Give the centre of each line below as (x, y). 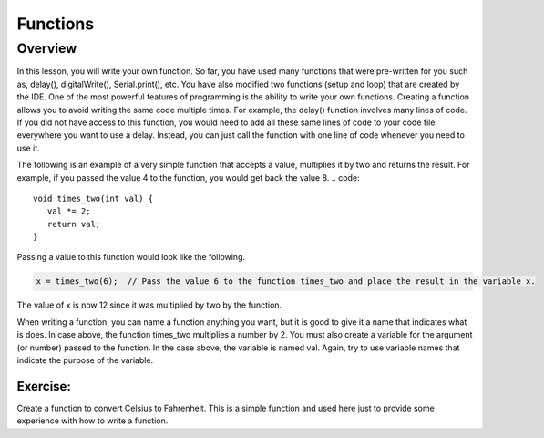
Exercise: (44, 386)
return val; (74, 224)
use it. (28, 148)
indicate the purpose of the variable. (85, 360)
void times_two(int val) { (93, 198)
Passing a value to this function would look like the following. (131, 257)
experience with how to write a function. (92, 421)
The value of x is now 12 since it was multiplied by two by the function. (149, 305)
